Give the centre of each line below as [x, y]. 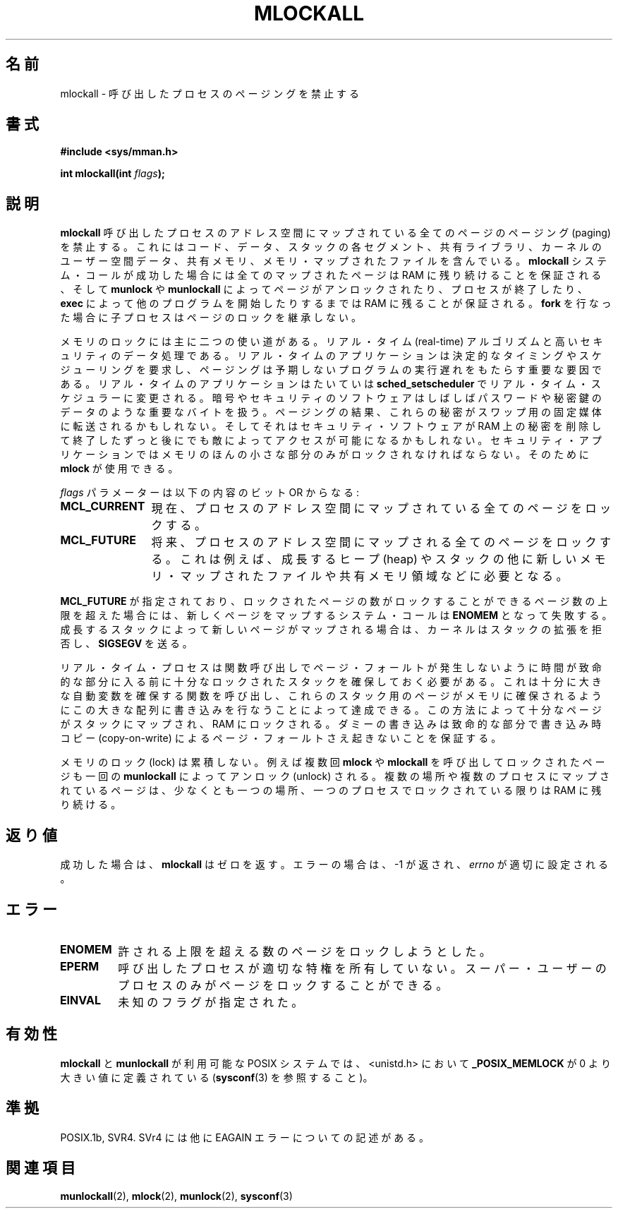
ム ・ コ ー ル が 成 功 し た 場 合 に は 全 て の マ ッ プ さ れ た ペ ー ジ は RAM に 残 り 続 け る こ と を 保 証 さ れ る [331, 275]
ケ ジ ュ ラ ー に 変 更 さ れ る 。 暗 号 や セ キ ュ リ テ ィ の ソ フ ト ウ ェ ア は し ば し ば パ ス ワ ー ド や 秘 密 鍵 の [331, 398]
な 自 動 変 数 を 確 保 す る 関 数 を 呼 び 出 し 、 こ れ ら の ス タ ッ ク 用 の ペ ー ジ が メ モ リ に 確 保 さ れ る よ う [331, 696]
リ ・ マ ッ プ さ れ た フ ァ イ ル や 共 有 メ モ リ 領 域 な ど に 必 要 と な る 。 [359, 576]
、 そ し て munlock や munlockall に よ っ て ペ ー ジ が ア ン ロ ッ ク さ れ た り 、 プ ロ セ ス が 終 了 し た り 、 [324, 289]
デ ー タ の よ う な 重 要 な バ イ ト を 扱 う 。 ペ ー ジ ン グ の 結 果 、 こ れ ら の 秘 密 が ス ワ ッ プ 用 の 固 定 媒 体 [331, 412]
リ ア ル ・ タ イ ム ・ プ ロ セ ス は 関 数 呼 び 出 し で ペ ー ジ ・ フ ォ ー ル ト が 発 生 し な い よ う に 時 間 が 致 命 [331, 668]
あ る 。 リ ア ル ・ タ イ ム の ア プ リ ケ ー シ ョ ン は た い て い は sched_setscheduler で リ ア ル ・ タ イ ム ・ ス [331, 384]
